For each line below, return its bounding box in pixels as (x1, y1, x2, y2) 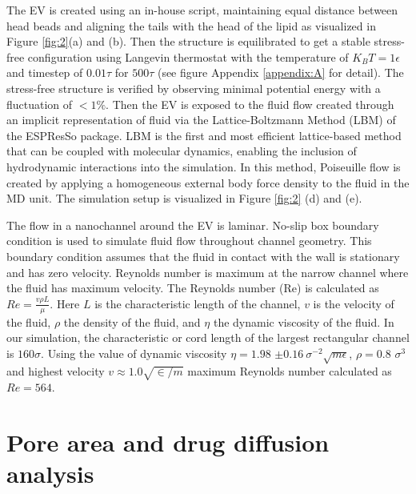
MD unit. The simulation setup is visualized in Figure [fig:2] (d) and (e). (6, 190, 362, 207)
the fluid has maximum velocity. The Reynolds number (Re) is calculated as (6, 279, 379, 296)
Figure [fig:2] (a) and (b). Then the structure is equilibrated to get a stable (6, 33, 370, 50)
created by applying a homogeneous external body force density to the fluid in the (6, 174, 410, 191)
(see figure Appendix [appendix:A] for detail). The (157, 64, 404, 81)
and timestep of (6, 64, 83, 81)
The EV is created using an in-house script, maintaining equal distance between (6, 2, 398, 18)
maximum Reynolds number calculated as (187, 363, 392, 380)
